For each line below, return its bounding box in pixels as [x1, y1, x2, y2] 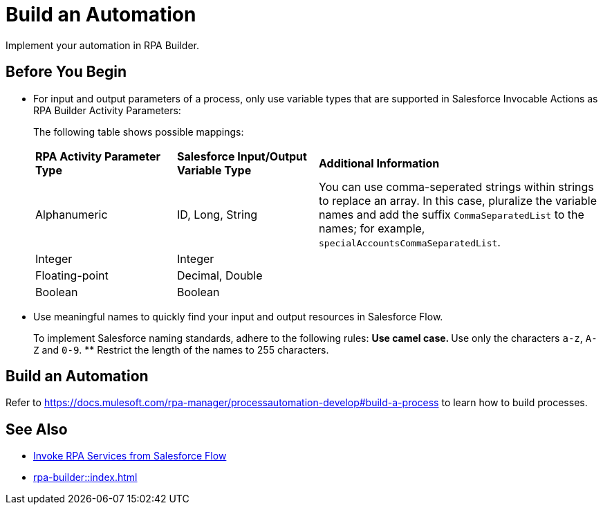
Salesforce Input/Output [177, 149, 307, 163]
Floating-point [35, 268, 109, 282]
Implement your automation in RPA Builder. [6, 39, 200, 51]
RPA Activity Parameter [35, 149, 160, 163]
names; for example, [319, 221, 425, 235]
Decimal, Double [177, 268, 263, 282]
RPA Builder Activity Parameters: [33, 104, 181, 116]
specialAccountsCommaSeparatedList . [319, 235, 501, 249]
